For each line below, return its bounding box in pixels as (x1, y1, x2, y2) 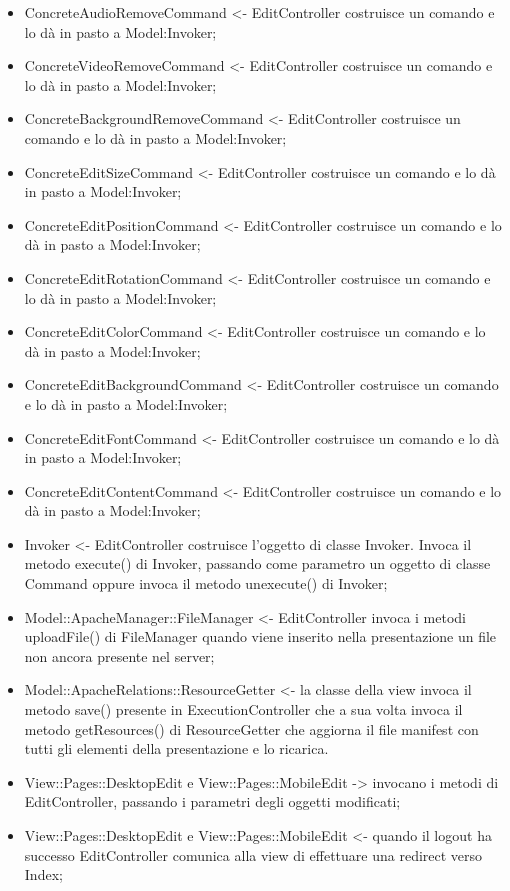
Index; (24, 864, 63, 885)
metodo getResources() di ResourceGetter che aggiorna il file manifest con (24, 718, 479, 739)
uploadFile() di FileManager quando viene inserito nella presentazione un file (24, 626, 497, 647)
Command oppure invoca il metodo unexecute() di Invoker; (24, 573, 388, 594)
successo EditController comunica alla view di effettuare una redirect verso (24, 844, 483, 865)
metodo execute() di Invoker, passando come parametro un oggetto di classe (24, 553, 491, 574)
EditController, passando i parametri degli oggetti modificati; (24, 791, 401, 812)
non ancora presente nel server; (24, 645, 215, 666)
